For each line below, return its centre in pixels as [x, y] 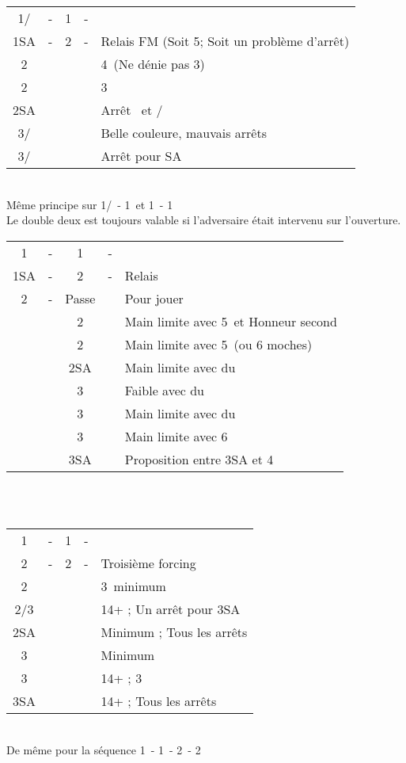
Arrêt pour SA [141, 156]
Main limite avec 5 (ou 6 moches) [218, 344]
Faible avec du [164, 390]
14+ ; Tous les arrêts [159, 700]
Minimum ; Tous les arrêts [174, 631]
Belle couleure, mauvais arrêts [184, 133]
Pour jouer [154, 298]
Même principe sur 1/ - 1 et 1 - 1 [90, 204]
